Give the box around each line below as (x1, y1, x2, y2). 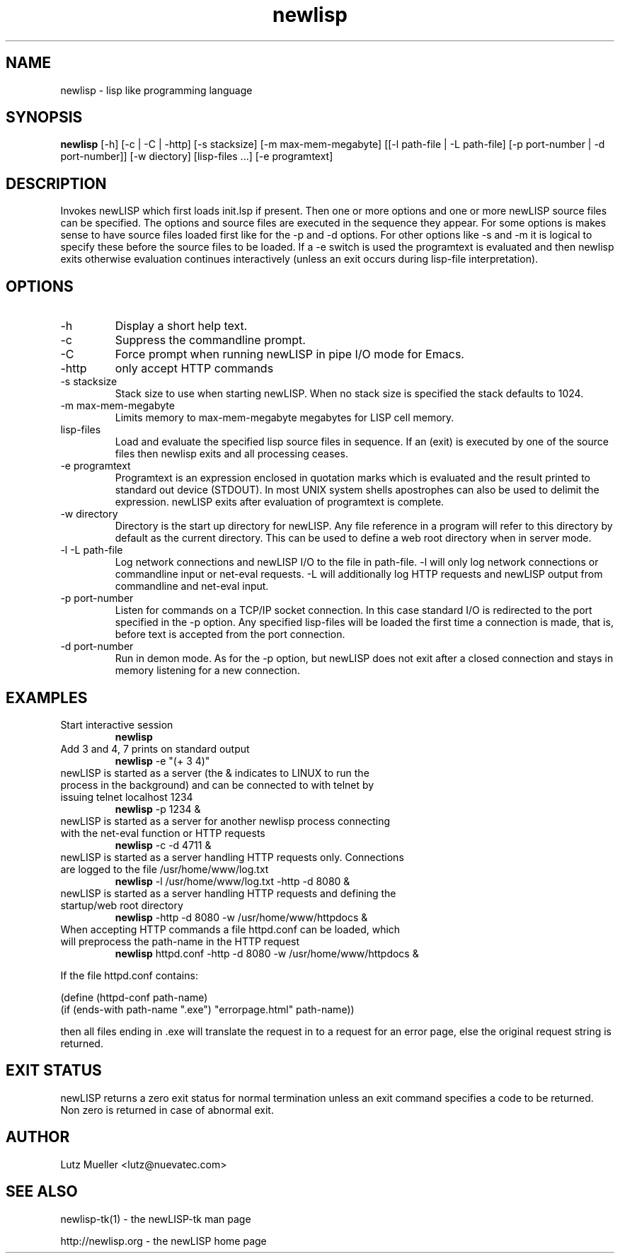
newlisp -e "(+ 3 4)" (115, 754, 210, 767)
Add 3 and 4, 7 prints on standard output (60, 742, 250, 755)
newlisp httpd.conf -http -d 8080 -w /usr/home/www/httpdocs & (115, 947, 419, 959)
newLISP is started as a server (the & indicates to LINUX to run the (60, 766, 369, 779)
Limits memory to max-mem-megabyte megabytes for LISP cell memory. (115, 411, 454, 424)
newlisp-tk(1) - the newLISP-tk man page (60, 1212, 251, 1225)
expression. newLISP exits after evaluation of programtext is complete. (115, 496, 444, 508)
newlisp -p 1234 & (115, 802, 201, 815)
